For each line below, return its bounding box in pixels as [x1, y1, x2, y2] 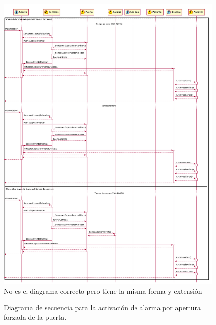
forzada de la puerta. [4, 312, 67, 322]
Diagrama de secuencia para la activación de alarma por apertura [4, 302, 201, 312]
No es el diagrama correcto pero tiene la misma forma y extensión [4, 286, 202, 296]
